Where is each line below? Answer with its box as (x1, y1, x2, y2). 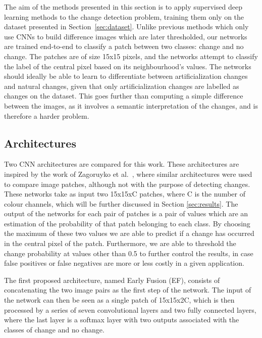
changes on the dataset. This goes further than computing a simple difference (4, 90, 243, 101)
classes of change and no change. (4, 324, 104, 334)
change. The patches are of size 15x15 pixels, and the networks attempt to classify (4, 51, 258, 61)
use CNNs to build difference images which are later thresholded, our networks (4, 31, 247, 41)
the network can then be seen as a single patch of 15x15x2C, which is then (4, 295, 235, 305)
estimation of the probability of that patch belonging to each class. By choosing (4, 218, 250, 228)
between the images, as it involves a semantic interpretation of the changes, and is (4, 100, 258, 111)
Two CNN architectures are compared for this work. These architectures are (4, 159, 239, 169)
